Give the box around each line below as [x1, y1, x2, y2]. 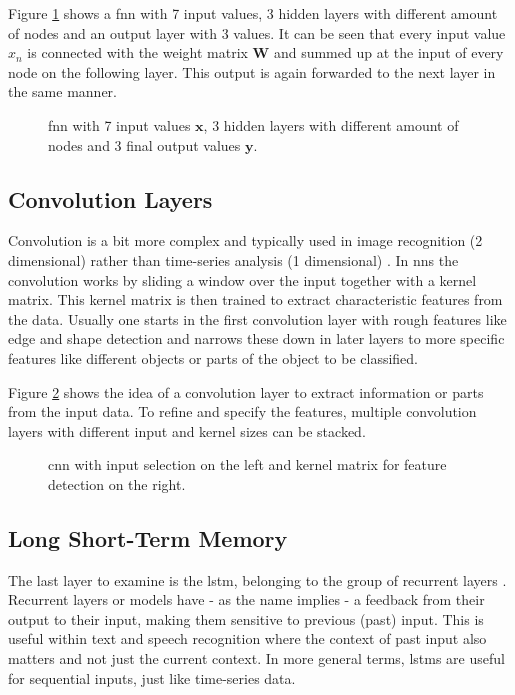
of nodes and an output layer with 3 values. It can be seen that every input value [8, 22, 506, 43]
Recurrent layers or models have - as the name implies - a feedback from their [8, 589, 485, 610]
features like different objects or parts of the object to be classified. [8, 347, 419, 368]
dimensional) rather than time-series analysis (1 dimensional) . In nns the [8, 249, 459, 270]
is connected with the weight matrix [27, 42, 248, 63]
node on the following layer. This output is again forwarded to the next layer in [8, 61, 496, 82]
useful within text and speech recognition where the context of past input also [8, 628, 487, 649]
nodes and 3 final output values [48, 134, 241, 155]
